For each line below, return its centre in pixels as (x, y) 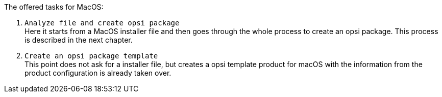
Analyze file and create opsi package (102, 23)
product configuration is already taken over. (98, 73)
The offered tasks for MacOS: (54, 7)
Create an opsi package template (91, 56)
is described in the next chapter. (79, 40)
